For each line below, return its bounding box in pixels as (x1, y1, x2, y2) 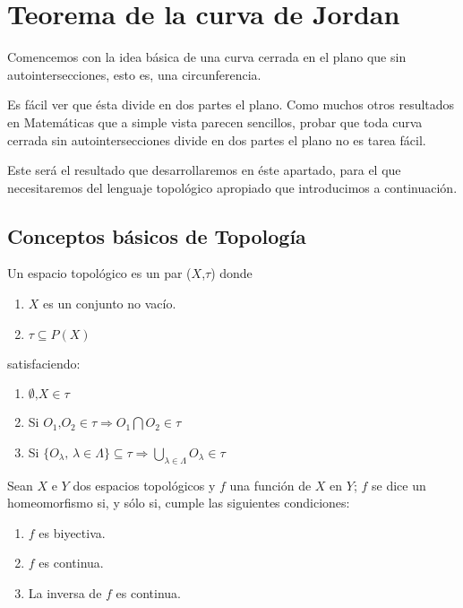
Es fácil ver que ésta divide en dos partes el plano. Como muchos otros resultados (7, 95, 455, 114)
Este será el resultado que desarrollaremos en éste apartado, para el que (7, 161, 401, 179)
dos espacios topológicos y (73, 475, 216, 494)
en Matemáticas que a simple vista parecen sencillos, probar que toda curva (7, 112, 423, 131)
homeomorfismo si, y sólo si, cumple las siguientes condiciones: (7, 493, 350, 512)
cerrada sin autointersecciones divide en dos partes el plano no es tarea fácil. (7, 130, 426, 149)
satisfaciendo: (7, 353, 81, 372)
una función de (229, 475, 312, 494)
